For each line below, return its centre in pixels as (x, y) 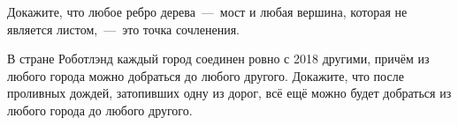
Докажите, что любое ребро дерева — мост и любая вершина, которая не (207, 11)
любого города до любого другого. (100, 110)
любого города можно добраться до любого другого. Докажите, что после (206, 75)
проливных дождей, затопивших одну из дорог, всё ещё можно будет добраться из (229, 93)
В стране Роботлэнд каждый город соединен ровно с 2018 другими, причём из (218, 59)
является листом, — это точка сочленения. (124, 29)
